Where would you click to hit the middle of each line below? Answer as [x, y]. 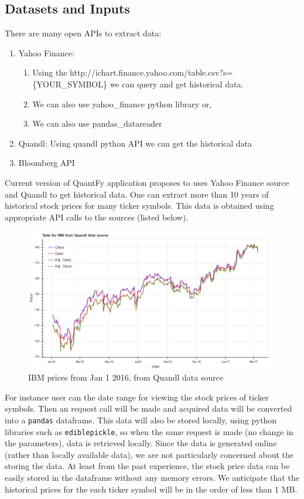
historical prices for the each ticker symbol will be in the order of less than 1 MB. [151, 489]
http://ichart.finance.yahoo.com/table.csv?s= [151, 72]
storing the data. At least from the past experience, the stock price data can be [147, 466]
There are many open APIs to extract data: [83, 33]
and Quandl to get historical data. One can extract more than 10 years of [137, 194]
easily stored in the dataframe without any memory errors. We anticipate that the [152, 477]
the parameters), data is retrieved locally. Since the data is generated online [141, 443]
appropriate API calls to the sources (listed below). [97, 217]
